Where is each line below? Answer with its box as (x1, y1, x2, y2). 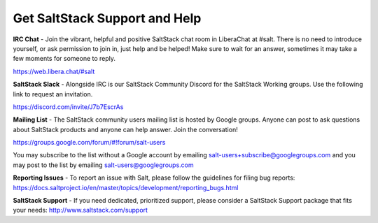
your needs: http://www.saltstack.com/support (13, 206, 148, 215)
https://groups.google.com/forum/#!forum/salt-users (13, 138, 166, 147)
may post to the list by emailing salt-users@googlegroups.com (13, 161, 194, 169)
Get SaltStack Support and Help (13, 10, 202, 26)
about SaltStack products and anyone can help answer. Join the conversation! (13, 125, 238, 134)
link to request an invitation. (13, 89, 93, 98)
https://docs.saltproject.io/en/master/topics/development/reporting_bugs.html (13, 183, 239, 192)
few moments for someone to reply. (13, 55, 115, 63)
